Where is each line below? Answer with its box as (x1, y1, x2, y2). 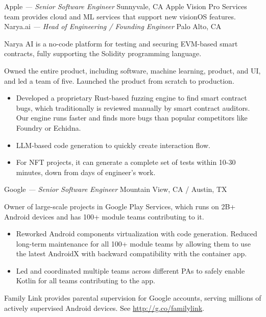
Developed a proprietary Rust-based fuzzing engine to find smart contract (16, 92, 247, 103)
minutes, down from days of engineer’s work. (16, 166, 156, 177)
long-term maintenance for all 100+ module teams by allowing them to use (16, 238, 251, 249)
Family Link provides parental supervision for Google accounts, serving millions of (4, 292, 261, 303)
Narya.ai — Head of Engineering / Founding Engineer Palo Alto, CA (4, 21, 222, 32)
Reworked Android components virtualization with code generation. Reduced (16, 228, 257, 239)
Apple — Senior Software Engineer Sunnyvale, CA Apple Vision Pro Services (4, 1, 247, 11)
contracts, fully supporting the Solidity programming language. (4, 48, 202, 59)
